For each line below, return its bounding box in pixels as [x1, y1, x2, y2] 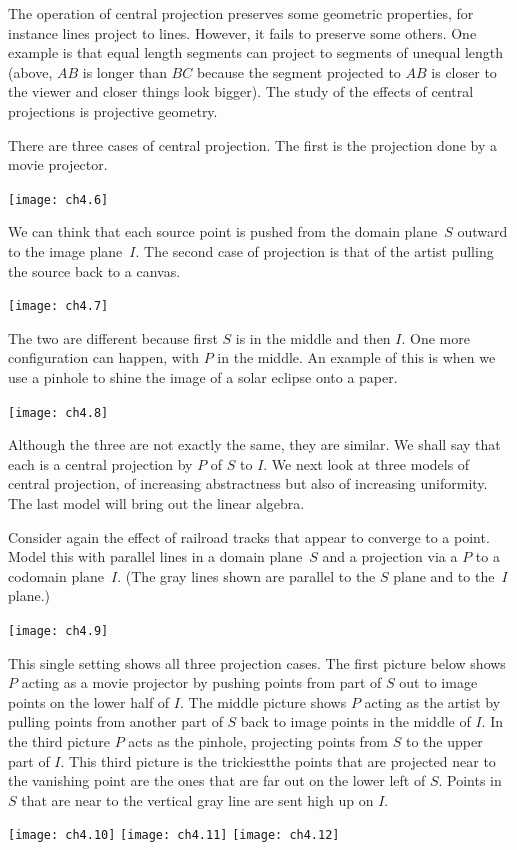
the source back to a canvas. [8, 260, 181, 281]
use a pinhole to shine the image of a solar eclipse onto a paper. [8, 367, 398, 388]
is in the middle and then [235, 327, 391, 348]
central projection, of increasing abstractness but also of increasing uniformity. [8, 473, 488, 494]
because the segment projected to [196, 61, 401, 82]
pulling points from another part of [8, 711, 223, 732]
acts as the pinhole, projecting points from [128, 731, 389, 752]
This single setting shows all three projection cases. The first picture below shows [8, 652, 506, 673]
